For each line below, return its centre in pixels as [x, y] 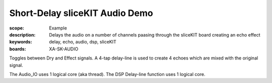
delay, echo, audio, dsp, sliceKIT [83, 42]
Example [58, 28]
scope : [17, 28]
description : [22, 34]
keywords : [21, 42]
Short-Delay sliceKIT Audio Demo [81, 13]
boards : [18, 49]
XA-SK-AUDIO [64, 49]
